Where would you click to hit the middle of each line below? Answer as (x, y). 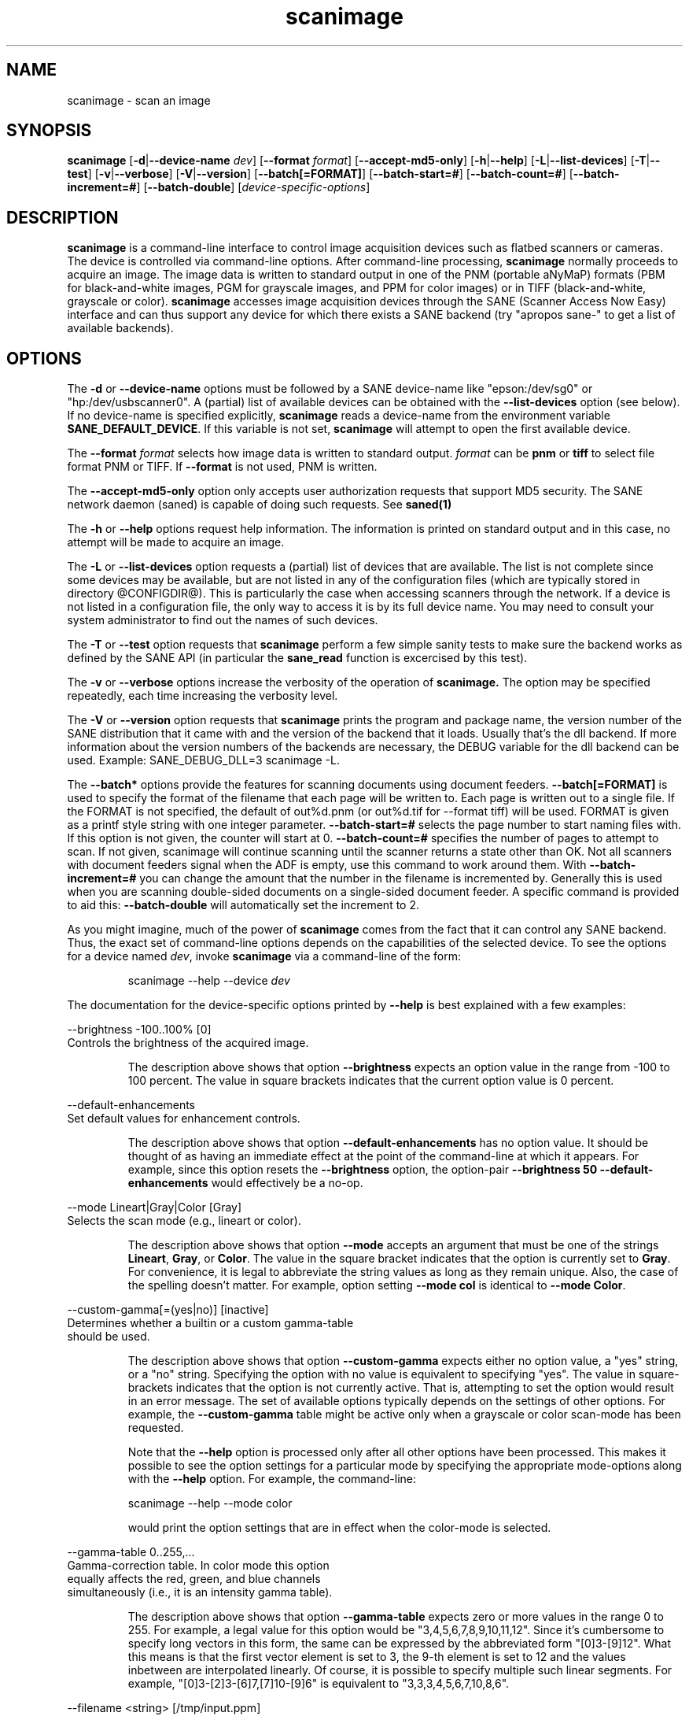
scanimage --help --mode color (210, 1503)
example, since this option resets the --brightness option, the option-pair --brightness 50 (363, 1170)
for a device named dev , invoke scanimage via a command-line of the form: (264, 956)
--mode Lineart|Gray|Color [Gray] (155, 1207)
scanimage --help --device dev (209, 981)
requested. (156, 1428)
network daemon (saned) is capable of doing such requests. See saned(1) (260, 505)
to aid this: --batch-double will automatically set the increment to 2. (243, 905)
